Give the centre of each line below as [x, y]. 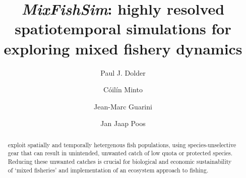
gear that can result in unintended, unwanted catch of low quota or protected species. [120, 153]
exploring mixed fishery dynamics [123, 48]
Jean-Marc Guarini [123, 106]
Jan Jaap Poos [123, 123]
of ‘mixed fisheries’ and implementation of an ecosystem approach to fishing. [108, 170]
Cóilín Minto [123, 90]
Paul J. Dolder [123, 72]
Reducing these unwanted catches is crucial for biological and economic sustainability [120, 161]
